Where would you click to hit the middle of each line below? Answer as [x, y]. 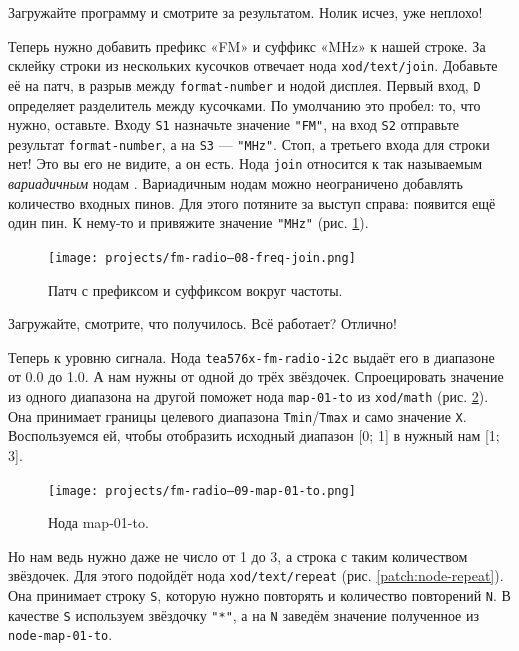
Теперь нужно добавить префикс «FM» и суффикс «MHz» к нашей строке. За [247, 45]
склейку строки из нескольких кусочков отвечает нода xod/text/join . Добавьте [253, 65]
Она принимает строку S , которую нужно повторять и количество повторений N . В [259, 595]
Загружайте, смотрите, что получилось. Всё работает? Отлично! [202, 323]
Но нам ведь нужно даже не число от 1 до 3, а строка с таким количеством [238, 555]
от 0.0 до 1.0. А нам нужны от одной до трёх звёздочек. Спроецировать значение [256, 376]
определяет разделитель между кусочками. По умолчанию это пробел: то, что [244, 104]
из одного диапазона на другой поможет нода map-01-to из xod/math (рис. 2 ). [248, 396]
